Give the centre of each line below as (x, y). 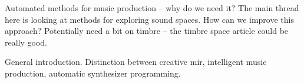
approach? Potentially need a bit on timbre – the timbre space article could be (147, 31)
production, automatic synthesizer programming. (93, 73)
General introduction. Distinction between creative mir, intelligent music (136, 62)
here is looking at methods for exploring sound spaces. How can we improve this (149, 19)
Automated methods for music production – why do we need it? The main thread (152, 8)
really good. (26, 42)
